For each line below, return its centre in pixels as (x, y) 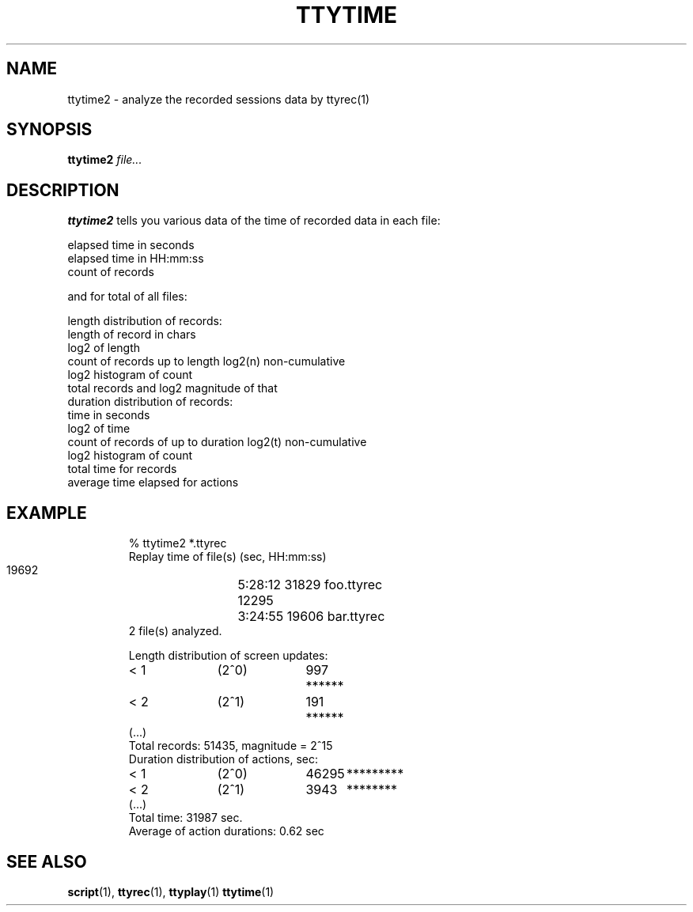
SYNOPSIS (49, 130)
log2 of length (104, 348)
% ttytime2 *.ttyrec (178, 543)
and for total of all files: (127, 297)
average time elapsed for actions (153, 482)
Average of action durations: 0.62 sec (226, 831)
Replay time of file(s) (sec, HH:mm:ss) (227, 557)
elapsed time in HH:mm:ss (136, 259)
